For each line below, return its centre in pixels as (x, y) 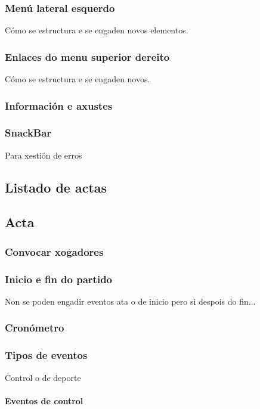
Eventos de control (44, 400)
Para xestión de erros (44, 155)
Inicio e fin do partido (58, 279)
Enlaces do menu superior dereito (87, 56)
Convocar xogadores (54, 251)
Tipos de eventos (46, 355)
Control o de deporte (43, 377)
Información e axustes (59, 105)
